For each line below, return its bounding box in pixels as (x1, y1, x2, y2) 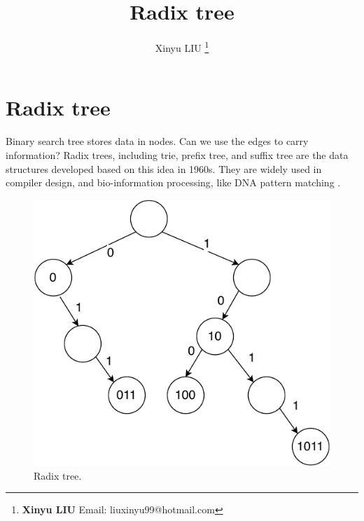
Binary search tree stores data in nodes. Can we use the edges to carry (6, 134, 309, 148)
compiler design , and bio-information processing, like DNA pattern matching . (6, 175, 341, 190)
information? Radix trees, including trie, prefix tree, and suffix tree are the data (6, 147, 349, 162)
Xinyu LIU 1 (155, 39, 209, 55)
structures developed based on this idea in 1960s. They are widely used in (6, 161, 322, 176)
